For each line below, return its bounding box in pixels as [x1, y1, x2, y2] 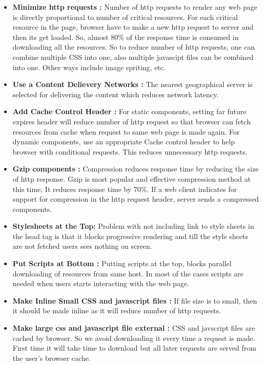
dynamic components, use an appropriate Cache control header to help [12, 136, 235, 147]
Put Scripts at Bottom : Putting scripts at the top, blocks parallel [12, 258, 232, 269]
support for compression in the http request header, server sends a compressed [12, 194, 259, 204]
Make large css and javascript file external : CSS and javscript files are [12, 323, 255, 333]
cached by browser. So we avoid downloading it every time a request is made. [12, 332, 255, 343]
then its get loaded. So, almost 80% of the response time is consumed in [12, 31, 239, 42]
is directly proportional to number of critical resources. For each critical [12, 11, 238, 22]
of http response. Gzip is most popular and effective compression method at [12, 173, 251, 184]
